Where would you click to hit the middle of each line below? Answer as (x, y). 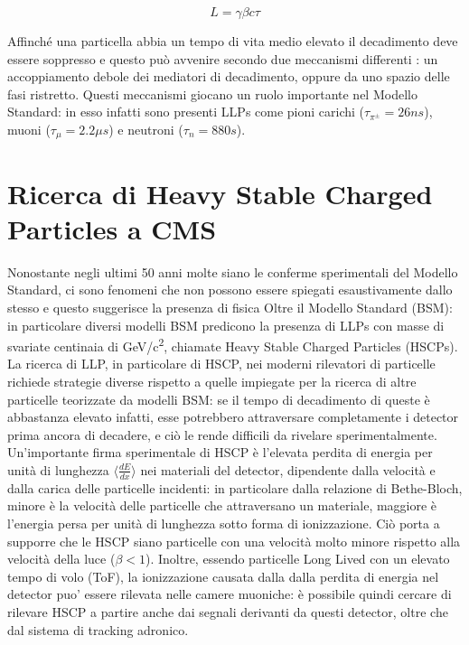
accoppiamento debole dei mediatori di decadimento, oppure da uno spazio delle (229, 76)
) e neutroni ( (146, 129)
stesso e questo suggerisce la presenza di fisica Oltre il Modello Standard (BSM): (230, 307)
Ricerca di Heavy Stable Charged (220, 193)
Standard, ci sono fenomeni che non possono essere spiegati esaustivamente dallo (230, 290)
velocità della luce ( (61, 559)
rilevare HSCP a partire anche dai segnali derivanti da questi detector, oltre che (228, 611)
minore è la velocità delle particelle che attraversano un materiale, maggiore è (222, 505)
